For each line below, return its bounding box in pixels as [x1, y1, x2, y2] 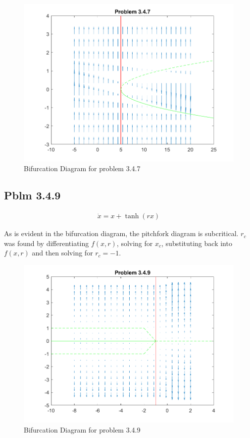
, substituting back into [161, 238, 232, 248]
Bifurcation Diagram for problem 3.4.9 [24, 424, 141, 435]
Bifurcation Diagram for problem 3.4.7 [24, 163, 141, 174]
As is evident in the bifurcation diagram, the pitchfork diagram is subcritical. [4, 228, 239, 239]
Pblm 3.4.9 [4, 188, 61, 203]
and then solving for [32, 248, 93, 258]
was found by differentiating [4, 238, 89, 248]
